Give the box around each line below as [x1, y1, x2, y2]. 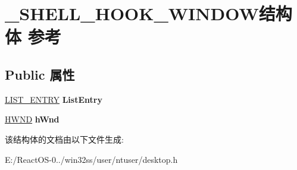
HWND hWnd [5, 113, 60, 125]
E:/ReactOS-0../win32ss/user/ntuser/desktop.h [5, 153, 178, 165]
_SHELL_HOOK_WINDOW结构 [5, 1, 292, 26]
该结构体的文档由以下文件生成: [5, 133, 124, 145]
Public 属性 [5, 65, 75, 83]
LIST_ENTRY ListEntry [5, 93, 102, 105]
